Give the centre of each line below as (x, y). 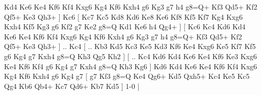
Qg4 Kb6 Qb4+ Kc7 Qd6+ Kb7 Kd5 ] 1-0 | (72, 86)
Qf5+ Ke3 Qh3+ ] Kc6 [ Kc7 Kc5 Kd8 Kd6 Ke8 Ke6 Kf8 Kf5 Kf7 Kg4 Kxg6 (123, 16)
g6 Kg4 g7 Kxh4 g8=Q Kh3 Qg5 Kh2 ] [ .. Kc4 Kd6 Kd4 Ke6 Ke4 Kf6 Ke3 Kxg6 (130, 56)
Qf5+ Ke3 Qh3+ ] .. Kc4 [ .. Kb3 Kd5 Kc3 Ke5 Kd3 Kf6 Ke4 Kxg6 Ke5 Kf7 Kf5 (130, 46)
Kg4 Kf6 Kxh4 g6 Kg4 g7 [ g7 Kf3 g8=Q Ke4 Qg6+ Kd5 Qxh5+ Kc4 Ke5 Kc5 (127, 76)
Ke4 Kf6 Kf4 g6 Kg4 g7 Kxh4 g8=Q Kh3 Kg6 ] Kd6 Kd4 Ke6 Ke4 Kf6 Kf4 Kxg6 (131, 66)
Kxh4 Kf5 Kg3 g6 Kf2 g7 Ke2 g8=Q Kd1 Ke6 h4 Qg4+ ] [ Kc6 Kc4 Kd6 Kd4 (125, 27)
